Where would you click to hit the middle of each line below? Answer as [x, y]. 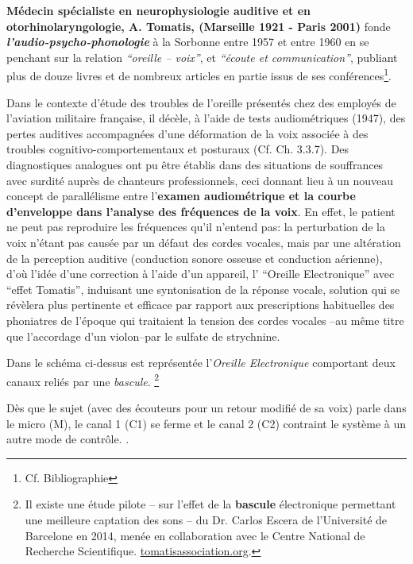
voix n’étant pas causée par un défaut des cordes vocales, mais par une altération [204, 242]
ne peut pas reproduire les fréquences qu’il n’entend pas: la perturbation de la [196, 227]
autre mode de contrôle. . [68, 439]
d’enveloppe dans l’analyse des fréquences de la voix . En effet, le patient [201, 211]
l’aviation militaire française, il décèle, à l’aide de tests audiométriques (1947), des [206, 118]
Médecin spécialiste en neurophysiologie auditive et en [159, 10]
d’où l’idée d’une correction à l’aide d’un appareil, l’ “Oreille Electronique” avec [201, 274]
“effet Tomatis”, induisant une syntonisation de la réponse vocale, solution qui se [203, 289]
